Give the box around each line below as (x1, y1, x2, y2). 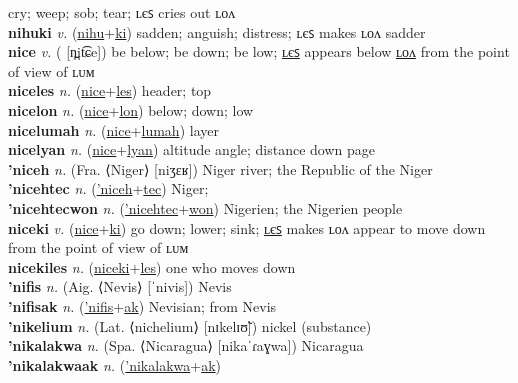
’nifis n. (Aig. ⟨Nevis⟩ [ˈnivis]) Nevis (8, 276, 232, 297)
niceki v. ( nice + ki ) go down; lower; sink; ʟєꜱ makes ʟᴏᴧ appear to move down (8, 217, 486, 238)
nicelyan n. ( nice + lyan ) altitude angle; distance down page (8, 139, 376, 160)
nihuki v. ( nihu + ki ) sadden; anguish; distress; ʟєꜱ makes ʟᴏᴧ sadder (8, 21, 426, 42)
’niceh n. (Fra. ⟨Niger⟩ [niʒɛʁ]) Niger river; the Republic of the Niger (8, 158, 433, 179)
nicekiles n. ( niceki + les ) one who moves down (8, 256, 296, 277)
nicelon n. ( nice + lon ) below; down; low (8, 99, 254, 120)
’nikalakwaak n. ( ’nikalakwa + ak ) (8, 354, 222, 375)
